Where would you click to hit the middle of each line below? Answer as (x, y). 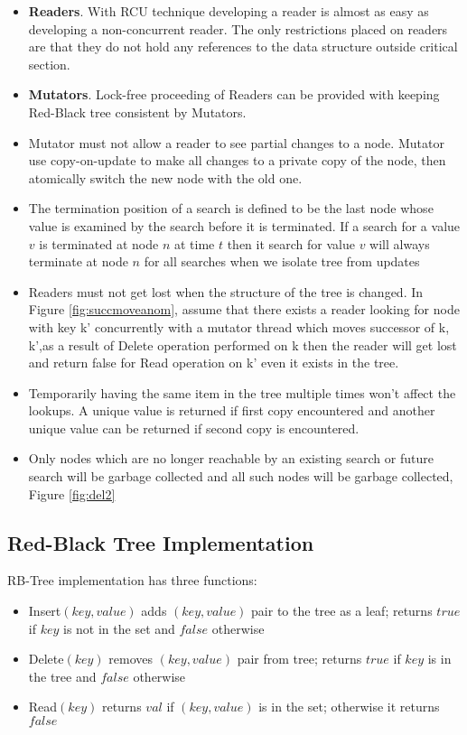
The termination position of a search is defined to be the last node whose (231, 208)
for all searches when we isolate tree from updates (282, 261)
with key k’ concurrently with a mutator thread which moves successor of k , (239, 326)
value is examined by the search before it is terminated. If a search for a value (244, 225)
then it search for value (291, 243)
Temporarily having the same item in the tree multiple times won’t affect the (242, 392)
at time (194, 243)
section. (49, 64)
